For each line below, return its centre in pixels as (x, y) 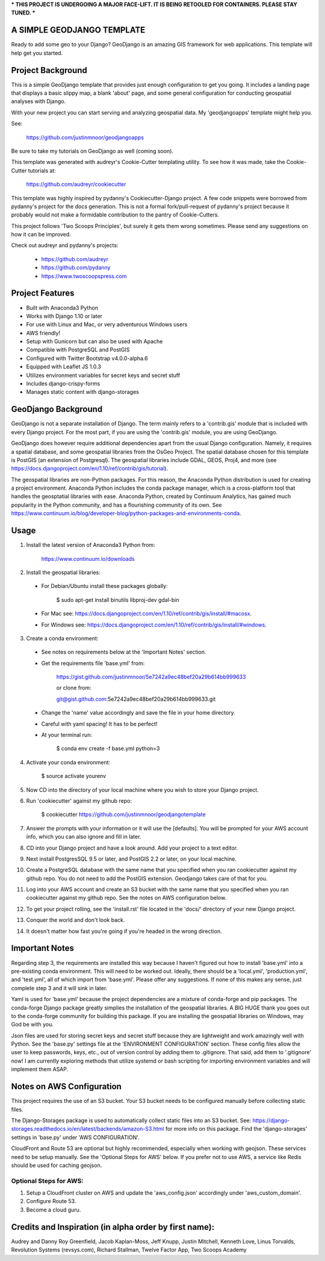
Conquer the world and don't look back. (76, 920)
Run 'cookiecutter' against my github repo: (79, 801)
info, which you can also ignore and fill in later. (84, 837)
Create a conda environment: (62, 638)
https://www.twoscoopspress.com (84, 276)
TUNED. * (23, 13)
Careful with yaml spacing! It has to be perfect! (99, 724)
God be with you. (32, 1025)
